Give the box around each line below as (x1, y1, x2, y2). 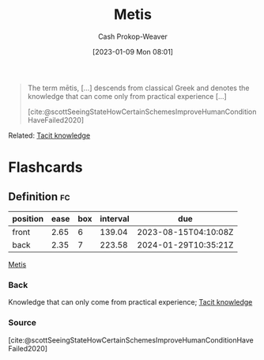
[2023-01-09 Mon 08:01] (92, 47, 174, 56)
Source (8, 317, 37, 328)
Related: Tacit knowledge (8, 131, 91, 140)
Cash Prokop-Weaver (97, 32, 168, 41)
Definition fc (8, 190, 70, 203)
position (12, 213, 44, 224)
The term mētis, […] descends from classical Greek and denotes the (27, 83, 250, 93)
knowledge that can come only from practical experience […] (27, 91, 227, 100)
